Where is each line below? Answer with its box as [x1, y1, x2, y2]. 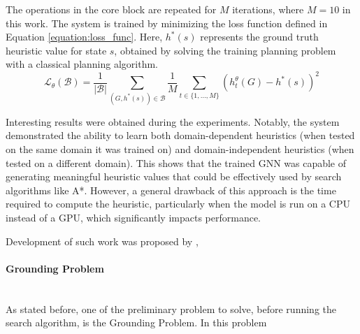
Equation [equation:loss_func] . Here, [6, 29, 163, 44]
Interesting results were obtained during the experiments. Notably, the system [6, 114, 340, 129]
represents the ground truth [200, 29, 319, 44]
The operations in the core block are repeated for [6, 2, 217, 16]
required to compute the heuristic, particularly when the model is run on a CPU [6, 196, 350, 211]
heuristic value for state [6, 43, 107, 57]
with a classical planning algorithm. [6, 57, 158, 71]
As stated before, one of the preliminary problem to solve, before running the [6, 301, 336, 316]
